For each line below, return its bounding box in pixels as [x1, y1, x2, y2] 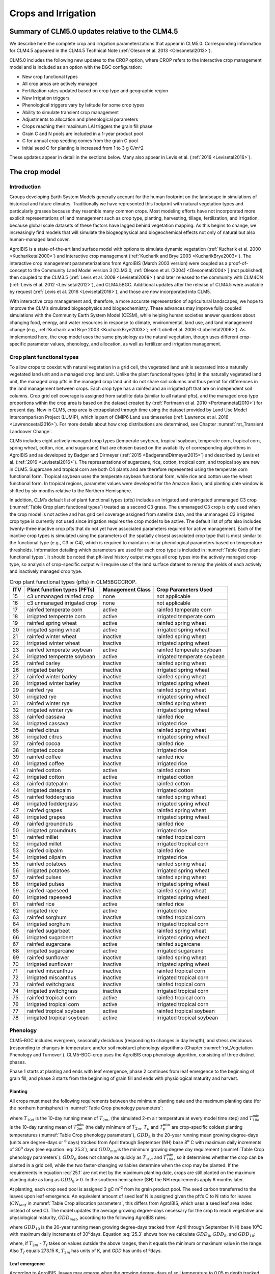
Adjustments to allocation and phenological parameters [22, 116, 139, 122]
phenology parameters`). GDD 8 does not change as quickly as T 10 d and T [9, 1154, 167, 1161]
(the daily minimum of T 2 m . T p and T [85, 1124, 163, 1131]
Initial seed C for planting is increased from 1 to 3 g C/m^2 [22, 145, 144, 151]
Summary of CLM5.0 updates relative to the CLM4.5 [9, 27, 178, 36]
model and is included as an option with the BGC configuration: [9, 64, 142, 70]
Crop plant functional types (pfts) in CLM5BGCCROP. [9, 578, 137, 586]
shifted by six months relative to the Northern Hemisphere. [9, 487, 132, 494]
